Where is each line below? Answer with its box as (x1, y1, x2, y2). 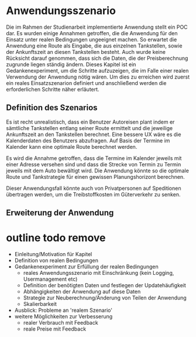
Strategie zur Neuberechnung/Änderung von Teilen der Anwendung (23, 294, 187, 301)
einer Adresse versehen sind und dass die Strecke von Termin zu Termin (6, 161, 181, 168)
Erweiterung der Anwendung (6, 208, 114, 218)
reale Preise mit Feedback (23, 325, 87, 332)
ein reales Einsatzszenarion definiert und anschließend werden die (6, 79, 167, 86)
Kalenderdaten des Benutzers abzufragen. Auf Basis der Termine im (6, 137, 170, 144)
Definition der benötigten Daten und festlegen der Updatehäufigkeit (23, 282, 186, 289)
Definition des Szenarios (6, 103, 98, 113)
